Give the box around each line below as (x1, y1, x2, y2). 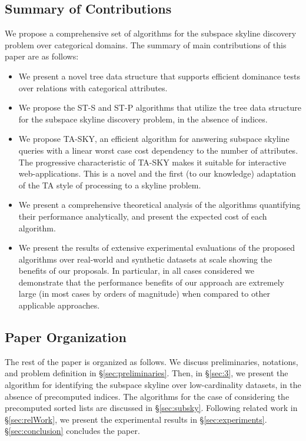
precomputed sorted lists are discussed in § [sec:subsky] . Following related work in (5, 402, 298, 414)
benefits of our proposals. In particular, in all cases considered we (18, 264, 254, 277)
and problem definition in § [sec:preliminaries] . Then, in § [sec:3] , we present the (5, 367, 288, 379)
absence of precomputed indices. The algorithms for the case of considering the (5, 390, 290, 402)
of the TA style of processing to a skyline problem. (18, 178, 201, 191)
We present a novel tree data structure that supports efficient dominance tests (18, 69, 300, 82)
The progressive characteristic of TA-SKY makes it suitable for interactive (18, 155, 287, 168)
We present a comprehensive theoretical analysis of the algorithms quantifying (18, 198, 301, 211)
